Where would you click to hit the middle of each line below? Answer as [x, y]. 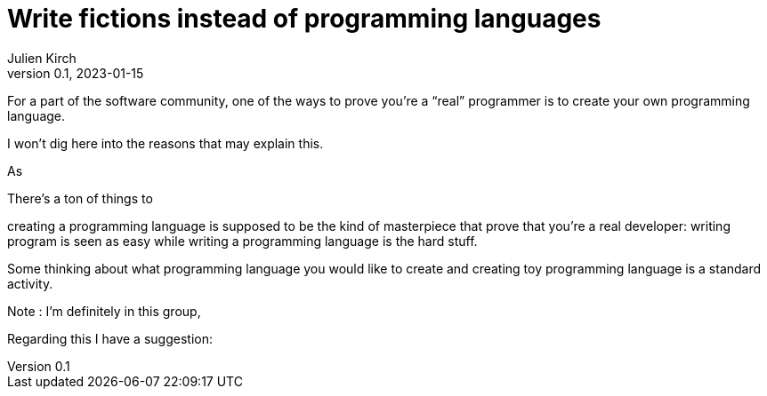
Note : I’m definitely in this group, [104, 311]
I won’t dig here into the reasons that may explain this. [166, 143]
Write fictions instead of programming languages [304, 19]
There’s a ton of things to [80, 198]
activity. [30, 283]
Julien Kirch [42, 58]
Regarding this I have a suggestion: [110, 338]
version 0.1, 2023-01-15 [76, 73]
